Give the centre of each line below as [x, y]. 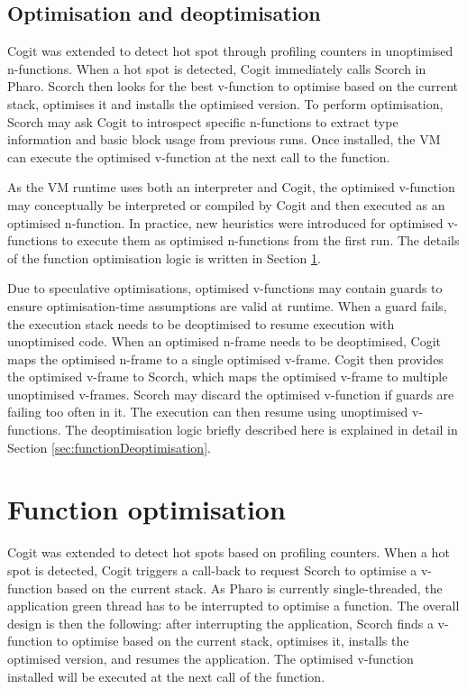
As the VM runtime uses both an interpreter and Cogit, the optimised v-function [231, 187]
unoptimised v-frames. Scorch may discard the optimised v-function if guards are [231, 394]
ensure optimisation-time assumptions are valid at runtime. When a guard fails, [227, 305]
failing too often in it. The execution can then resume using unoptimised [208, 412]
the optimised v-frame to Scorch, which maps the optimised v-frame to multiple [228, 377]
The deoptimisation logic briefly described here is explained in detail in [261, 430]
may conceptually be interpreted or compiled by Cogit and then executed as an [226, 204]
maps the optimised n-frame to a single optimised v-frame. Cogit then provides [225, 358]
